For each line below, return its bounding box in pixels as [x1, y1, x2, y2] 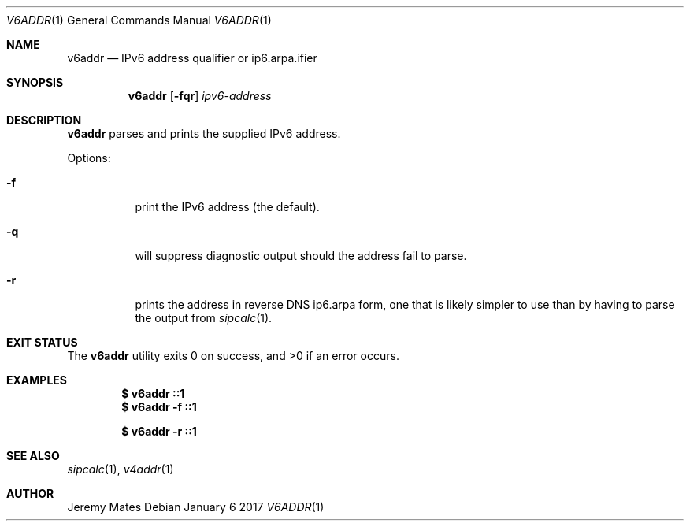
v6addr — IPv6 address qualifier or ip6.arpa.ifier [67, 51, 317, 65]
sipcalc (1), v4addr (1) [67, 462, 174, 476]
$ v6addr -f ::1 [121, 400, 197, 414]
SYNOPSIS [6, 76, 64, 89]
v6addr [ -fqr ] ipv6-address [128, 89, 272, 102]
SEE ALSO [6, 449, 60, 462]
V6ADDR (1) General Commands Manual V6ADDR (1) [6, 13, 272, 27]
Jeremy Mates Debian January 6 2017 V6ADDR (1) [67, 500, 325, 514]
